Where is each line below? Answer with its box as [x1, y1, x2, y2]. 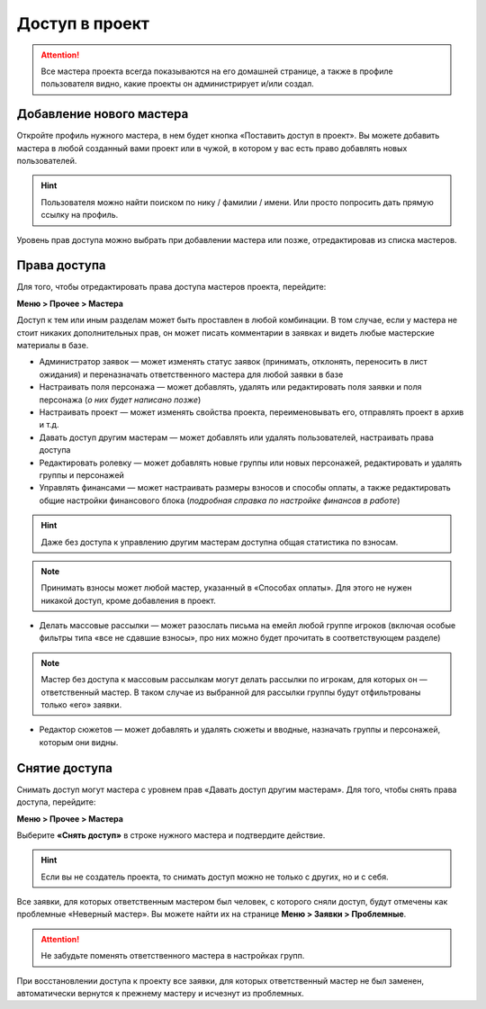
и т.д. [39, 419, 59, 430]
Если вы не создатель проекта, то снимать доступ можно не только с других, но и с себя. [40, 871, 389, 882]
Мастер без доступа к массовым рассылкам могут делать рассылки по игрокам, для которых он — [40, 674, 427, 685]
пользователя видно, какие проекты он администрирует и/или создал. [40, 78, 314, 89]
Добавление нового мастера [16, 106, 189, 122]
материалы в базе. [16, 340, 89, 351]
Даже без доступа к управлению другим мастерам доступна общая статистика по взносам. [40, 536, 399, 547]
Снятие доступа [16, 761, 112, 776]
